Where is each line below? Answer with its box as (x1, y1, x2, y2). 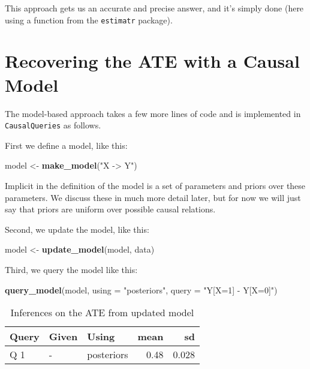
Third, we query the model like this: (5, 263, 138, 275)
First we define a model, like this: (5, 139, 128, 151)
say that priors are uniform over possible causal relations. (5, 203, 216, 215)
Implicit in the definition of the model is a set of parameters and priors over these (5, 179, 306, 191)
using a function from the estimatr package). (5, 13, 173, 26)
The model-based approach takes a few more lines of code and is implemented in (5, 107, 301, 119)
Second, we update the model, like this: (5, 223, 149, 235)
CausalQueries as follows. (5, 119, 101, 131)
